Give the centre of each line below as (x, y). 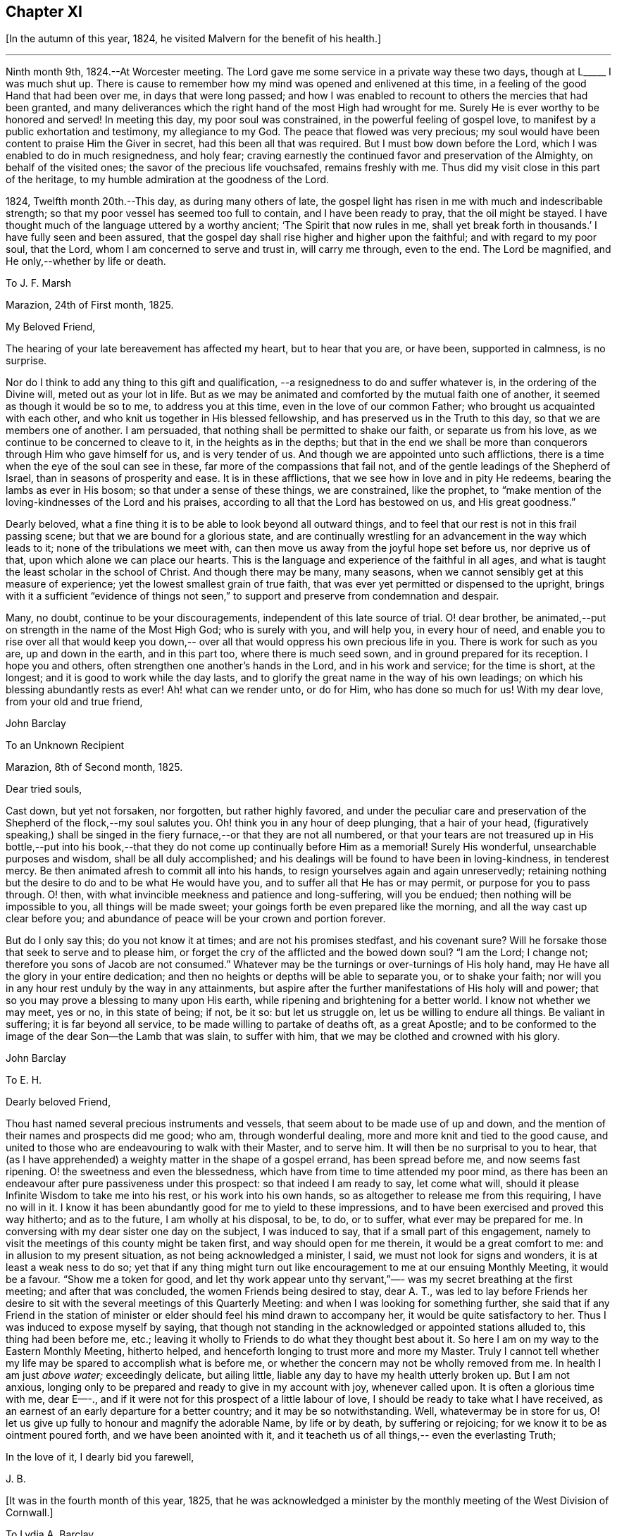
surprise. (26, 361)
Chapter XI (44, 12)
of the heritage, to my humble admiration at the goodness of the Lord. (168, 180)
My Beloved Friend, (51, 327)
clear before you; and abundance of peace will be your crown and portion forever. (196, 919)
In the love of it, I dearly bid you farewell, (100, 1457)
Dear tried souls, (44, 789)
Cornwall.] (30, 1513)
